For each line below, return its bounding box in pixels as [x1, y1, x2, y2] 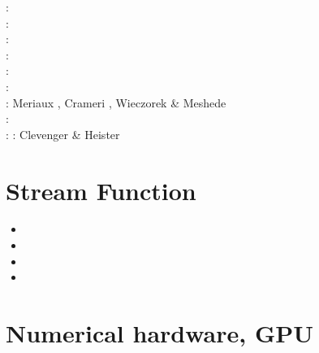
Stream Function [6, 173, 196, 207]
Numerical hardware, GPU [6, 316, 314, 350]
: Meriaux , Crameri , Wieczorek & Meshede [6, 94, 226, 111]
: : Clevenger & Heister [6, 125, 120, 142]
